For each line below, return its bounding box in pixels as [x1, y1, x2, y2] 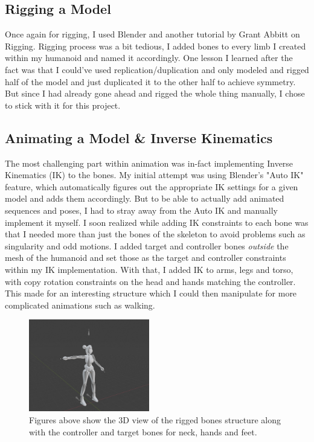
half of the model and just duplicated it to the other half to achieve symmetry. [5, 75, 296, 88]
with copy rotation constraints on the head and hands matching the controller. [5, 275, 296, 287]
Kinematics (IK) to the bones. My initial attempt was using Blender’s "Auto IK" [5, 168, 304, 181]
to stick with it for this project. [5, 98, 121, 111]
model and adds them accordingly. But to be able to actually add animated [5, 192, 284, 205]
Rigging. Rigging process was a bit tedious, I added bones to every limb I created [5, 39, 306, 52]
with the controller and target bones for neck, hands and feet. [29, 425, 257, 438]
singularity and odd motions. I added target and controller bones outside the [5, 239, 289, 252]
